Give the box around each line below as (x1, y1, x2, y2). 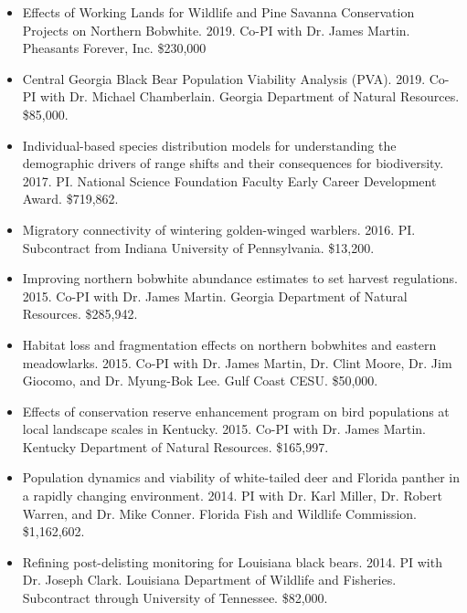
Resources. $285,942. (22, 304, 138, 323)
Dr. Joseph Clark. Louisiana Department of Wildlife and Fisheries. (22, 570, 397, 589)
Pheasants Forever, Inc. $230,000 (22, 38, 207, 58)
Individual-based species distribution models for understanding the (22, 135, 397, 154)
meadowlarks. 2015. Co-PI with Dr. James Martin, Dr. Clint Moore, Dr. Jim (22, 353, 452, 372)
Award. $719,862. (22, 189, 119, 208)
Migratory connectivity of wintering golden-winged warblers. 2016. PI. (22, 219, 416, 238)
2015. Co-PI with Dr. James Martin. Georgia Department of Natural (22, 286, 408, 305)
